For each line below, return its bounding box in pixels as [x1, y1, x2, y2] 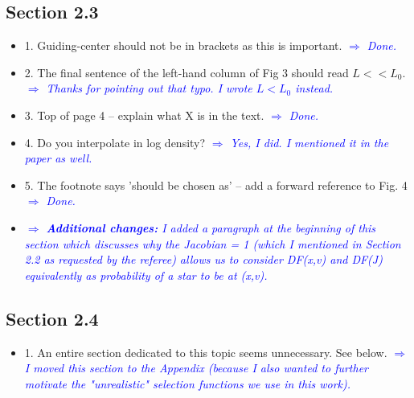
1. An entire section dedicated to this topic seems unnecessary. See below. [24, 343, 387, 360]
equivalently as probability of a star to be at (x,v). [24, 266, 268, 283]
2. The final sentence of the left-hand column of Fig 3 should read [24, 64, 349, 80]
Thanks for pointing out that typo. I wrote [46, 80, 252, 96]
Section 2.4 [6, 306, 99, 330]
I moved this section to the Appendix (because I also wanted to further [24, 359, 369, 376]
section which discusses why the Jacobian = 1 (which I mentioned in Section [24, 235, 401, 252]
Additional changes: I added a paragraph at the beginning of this [46, 219, 376, 236]
